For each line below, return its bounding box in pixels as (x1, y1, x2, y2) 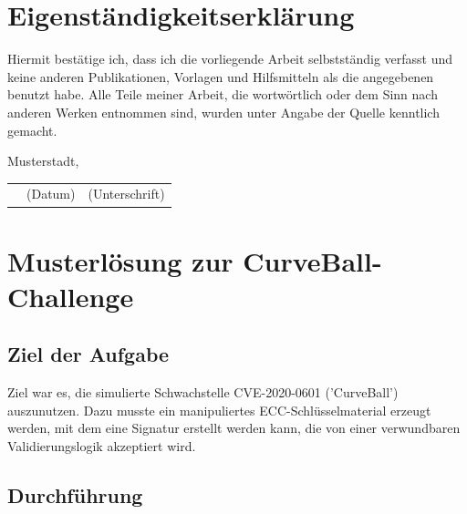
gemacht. (7, 120, 57, 139)
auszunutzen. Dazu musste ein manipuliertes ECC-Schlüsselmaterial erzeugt (7, 400, 431, 419)
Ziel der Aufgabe (7, 340, 170, 368)
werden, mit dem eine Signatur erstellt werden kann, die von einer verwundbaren (7, 418, 461, 437)
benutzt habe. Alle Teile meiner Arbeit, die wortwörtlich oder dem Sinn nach (7, 85, 438, 104)
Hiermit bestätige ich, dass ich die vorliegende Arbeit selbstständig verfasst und (7, 49, 453, 68)
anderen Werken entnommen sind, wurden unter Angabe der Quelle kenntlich (7, 102, 440, 121)
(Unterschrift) (88, 184, 165, 203)
